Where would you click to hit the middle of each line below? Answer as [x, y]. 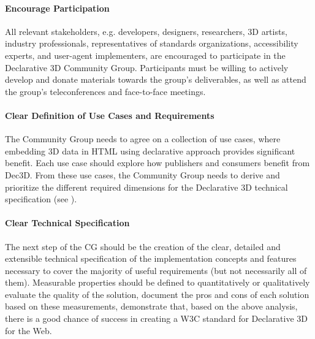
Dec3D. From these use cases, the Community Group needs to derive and [142, 174]
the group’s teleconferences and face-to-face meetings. [105, 91]
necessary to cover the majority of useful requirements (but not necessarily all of [156, 270]
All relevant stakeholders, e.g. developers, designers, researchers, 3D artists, [146, 31]
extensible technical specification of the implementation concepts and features [151, 258]
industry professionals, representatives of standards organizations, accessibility [152, 43]
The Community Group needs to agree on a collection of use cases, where [143, 139]
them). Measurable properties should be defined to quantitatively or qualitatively [157, 282]
